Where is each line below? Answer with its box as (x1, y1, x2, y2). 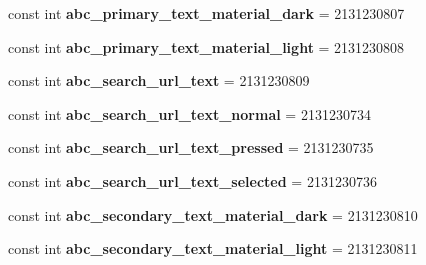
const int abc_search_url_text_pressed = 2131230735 (8, 137, 374, 158)
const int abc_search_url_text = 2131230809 (8, 70, 310, 91)
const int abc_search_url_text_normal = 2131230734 (8, 103, 371, 124)
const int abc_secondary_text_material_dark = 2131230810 (8, 204, 418, 225)
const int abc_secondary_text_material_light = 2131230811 (8, 238, 418, 259)
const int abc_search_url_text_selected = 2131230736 (8, 170, 377, 191)
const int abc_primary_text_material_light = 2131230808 (8, 36, 405, 57)
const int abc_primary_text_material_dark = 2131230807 (8, 3, 405, 23)
